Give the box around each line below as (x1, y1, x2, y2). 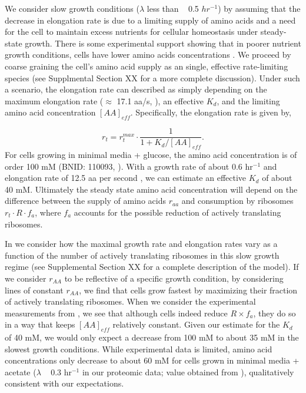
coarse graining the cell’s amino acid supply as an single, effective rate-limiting (5, 60, 288, 72)
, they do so (253, 306, 296, 319)
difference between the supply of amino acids (5, 194, 166, 207)
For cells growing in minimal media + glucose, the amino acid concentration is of (5, 148, 297, 160)
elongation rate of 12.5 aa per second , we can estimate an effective (5, 171, 247, 184)
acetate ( (5, 365, 36, 378)
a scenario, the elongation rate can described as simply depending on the (5, 83, 267, 95)
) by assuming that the (218, 2, 301, 14)
